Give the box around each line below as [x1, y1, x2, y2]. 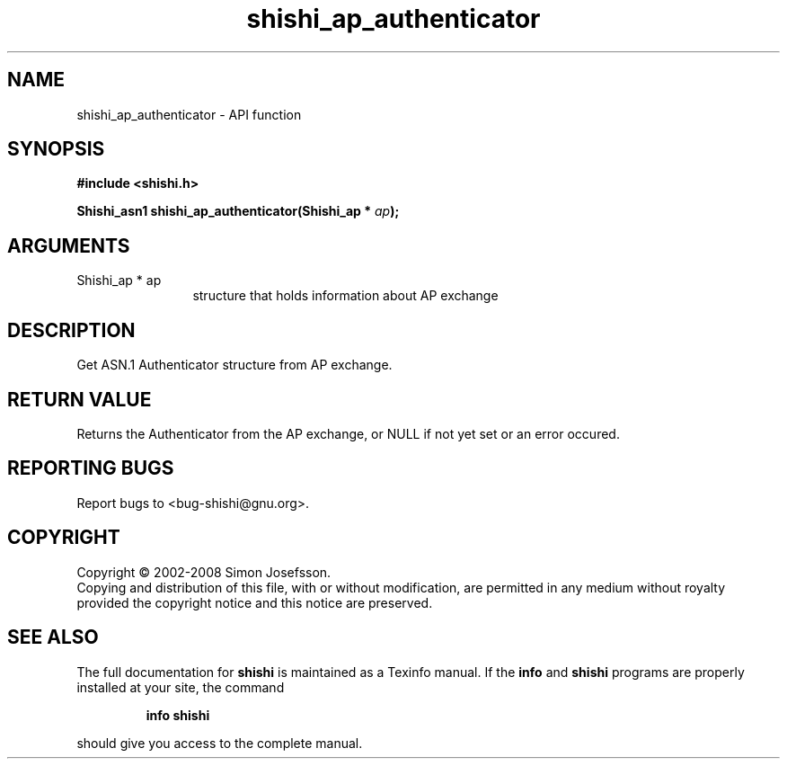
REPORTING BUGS [7, 457, 174, 480]
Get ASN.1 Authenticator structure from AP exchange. [76, 357, 393, 373]
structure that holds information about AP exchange [192, 288, 499, 304]
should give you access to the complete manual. [76, 735, 363, 751]
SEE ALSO [7, 626, 99, 649]
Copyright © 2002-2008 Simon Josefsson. [76, 564, 332, 580]
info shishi [146, 707, 210, 723]
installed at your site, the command [76, 679, 285, 695]
